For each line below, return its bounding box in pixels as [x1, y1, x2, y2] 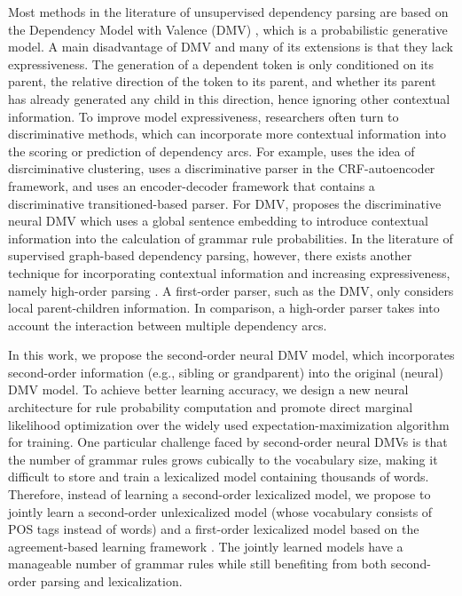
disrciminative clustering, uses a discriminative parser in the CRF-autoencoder [8, 159, 435, 178]
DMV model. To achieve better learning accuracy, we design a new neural [8, 380, 409, 399]
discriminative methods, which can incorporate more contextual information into [8, 124, 446, 143]
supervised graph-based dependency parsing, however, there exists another [8, 246, 412, 265]
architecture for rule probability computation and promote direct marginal [8, 398, 413, 417]
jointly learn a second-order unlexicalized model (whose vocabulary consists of [8, 502, 433, 521]
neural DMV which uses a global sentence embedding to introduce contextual [8, 211, 428, 230]
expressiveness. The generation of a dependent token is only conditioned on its [8, 54, 435, 73]
